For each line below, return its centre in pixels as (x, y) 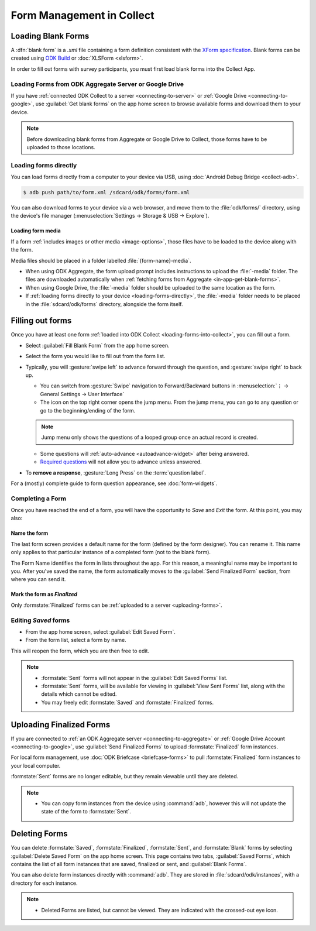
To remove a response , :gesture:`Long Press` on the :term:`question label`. (116, 473)
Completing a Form (39, 499)
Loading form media (36, 231)
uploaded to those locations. (61, 147)
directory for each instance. (44, 883)
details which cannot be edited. (79, 694)
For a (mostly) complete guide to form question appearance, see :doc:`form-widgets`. (114, 483)
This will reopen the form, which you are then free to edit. (80, 651)
